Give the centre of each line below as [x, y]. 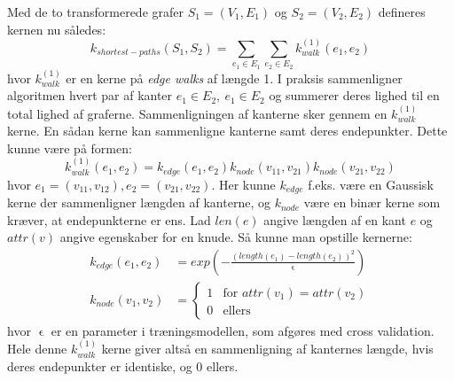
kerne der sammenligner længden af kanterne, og [139, 202]
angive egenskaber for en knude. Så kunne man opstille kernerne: [236, 237]
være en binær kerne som [372, 202]
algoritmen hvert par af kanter [90, 95]
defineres [402, 12]
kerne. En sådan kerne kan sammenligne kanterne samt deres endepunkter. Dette [227, 131]
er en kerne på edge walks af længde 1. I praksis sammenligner [234, 78]
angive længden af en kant [335, 219]
